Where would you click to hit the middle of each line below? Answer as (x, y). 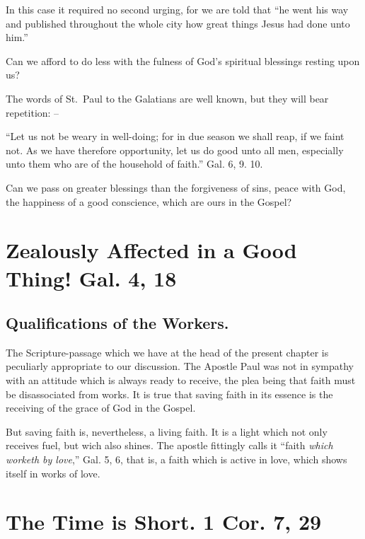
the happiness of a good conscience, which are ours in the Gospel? (149, 201)
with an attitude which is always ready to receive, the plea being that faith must (181, 380)
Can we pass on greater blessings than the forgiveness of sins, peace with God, (176, 187)
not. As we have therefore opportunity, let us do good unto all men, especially (175, 150)
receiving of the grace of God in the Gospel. (101, 408)
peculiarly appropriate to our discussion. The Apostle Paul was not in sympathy (180, 366)
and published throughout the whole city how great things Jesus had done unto (178, 23)
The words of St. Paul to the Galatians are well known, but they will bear (167, 98)
